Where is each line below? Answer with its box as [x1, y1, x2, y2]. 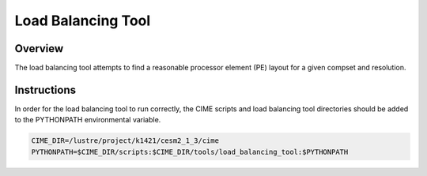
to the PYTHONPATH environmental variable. [14, 115, 161, 125]
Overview [14, 42, 64, 55]
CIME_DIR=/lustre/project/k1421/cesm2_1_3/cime [31, 137, 219, 145]
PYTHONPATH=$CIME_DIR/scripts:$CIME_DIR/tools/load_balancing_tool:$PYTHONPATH [31, 147, 349, 156]
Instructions [14, 83, 77, 96]
